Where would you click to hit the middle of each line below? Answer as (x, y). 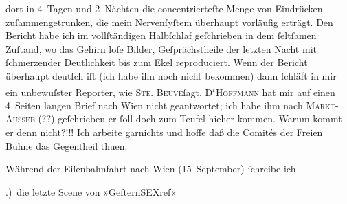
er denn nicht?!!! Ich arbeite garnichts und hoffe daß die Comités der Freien (164, 132)
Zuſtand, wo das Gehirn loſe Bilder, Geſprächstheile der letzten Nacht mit (161, 48)
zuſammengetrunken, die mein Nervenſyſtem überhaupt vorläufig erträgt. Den (169, 22)
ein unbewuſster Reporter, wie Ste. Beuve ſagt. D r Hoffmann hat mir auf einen (170, 91)
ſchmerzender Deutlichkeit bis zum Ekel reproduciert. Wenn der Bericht (157, 62)
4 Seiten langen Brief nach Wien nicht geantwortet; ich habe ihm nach (154, 105)
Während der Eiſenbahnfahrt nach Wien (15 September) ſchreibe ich (151, 169)
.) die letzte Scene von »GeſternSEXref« (91, 191)
